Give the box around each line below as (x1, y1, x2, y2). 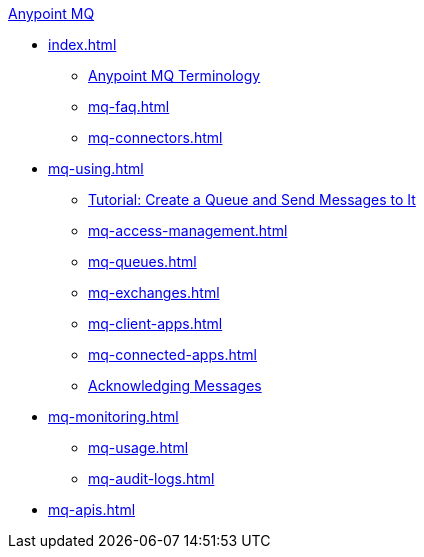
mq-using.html (48, 160, 144, 177)
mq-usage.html (88, 439, 189, 456)
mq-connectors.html (88, 129, 223, 146)
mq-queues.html (88, 253, 197, 270)
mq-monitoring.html (48, 408, 179, 425)
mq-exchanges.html (88, 284, 220, 301)
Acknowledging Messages (88, 377, 262, 394)
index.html (48, 36, 117, 53)
